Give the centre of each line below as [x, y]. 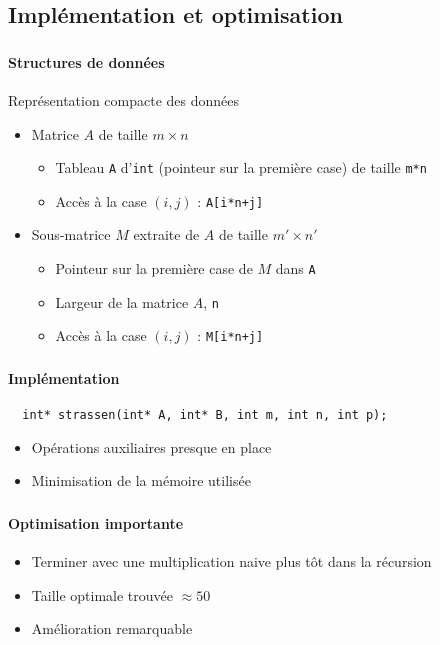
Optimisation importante [96, 522]
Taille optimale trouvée [102, 594]
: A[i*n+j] [230, 200]
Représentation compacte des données [124, 99]
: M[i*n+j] [230, 335]
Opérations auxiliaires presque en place [151, 446]
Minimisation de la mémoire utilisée [141, 480]
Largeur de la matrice [122, 301]
